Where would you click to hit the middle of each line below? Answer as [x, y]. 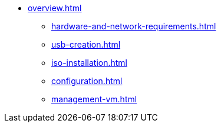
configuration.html [87, 81]
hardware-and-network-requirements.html [134, 26]
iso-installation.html [90, 63]
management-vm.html [94, 99]
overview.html [55, 8]
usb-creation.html [86, 44]
